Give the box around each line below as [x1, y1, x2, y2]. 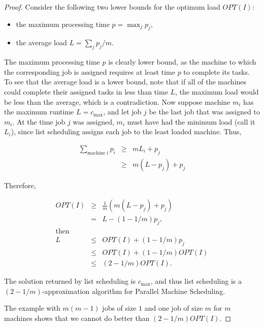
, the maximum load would [175, 86, 259, 97]
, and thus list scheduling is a [150, 276, 242, 286]
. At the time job [12, 116, 65, 127]
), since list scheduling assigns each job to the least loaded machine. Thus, [11, 126, 242, 137]
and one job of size [144, 303, 203, 313]
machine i [87, 150, 109, 156]
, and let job [103, 106, 142, 117]
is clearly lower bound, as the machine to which [108, 56, 256, 67]
